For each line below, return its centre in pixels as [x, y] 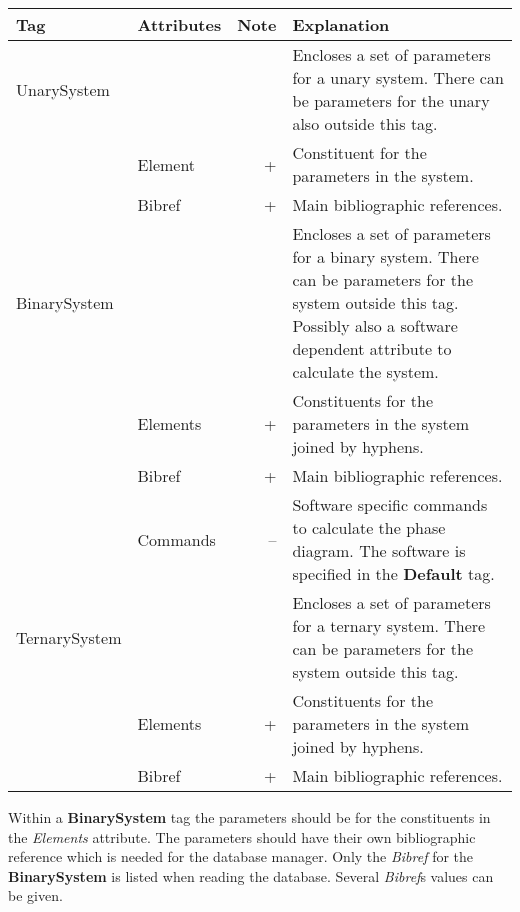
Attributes [179, 24]
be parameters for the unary [391, 100]
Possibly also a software [375, 325]
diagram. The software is [379, 550]
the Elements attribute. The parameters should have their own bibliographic [242, 836]
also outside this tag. [365, 123]
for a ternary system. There [389, 625]
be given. [35, 895]
